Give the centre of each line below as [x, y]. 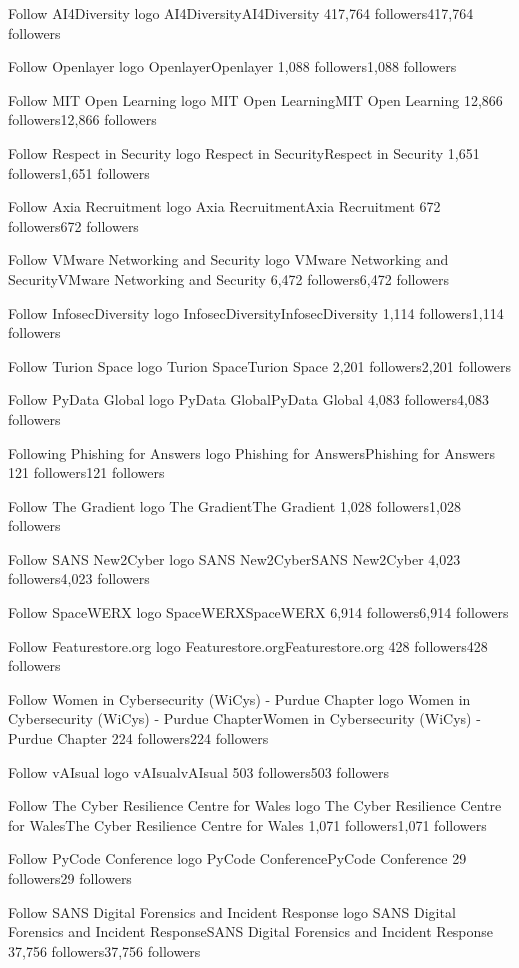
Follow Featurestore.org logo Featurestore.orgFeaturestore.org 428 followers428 [248, 645]
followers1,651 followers [79, 172]
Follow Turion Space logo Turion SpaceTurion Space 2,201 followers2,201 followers [260, 365]
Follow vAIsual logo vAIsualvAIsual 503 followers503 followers [198, 771]
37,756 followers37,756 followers [104, 950]
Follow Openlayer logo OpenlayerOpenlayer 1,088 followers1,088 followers [232, 66]
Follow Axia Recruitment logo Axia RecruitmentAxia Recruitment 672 [224, 206]
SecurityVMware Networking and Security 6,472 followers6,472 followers [228, 278]
